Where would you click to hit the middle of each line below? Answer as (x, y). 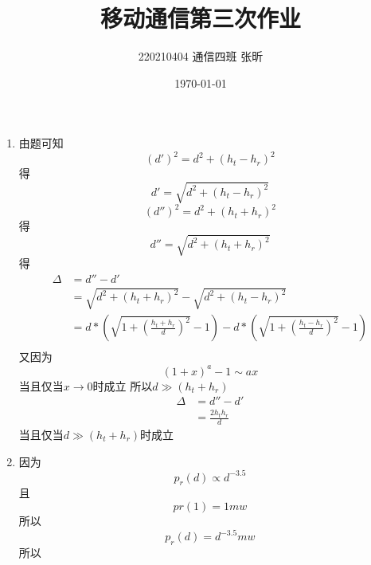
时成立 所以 (123, 385)
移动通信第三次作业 (200, 18)
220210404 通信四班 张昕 (201, 56)
